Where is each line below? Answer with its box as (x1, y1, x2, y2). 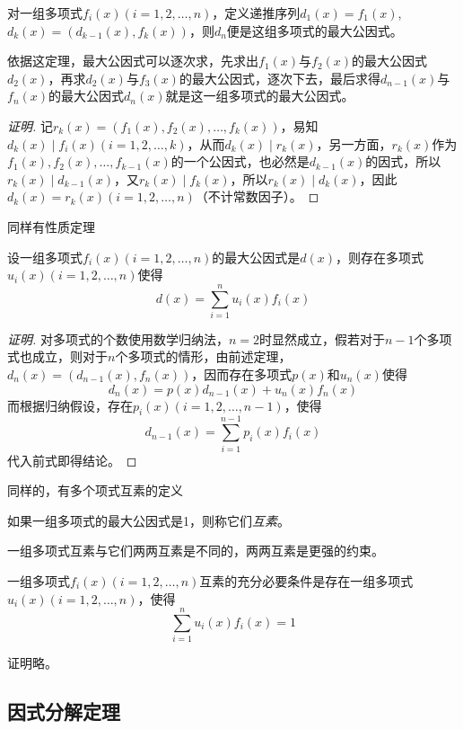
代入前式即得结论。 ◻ (7, 450, 137, 469)
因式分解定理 (7, 698, 120, 725)
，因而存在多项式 (191, 365, 293, 384)
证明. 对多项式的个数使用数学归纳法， (7, 329, 229, 348)
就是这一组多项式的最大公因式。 (165, 86, 354, 105)
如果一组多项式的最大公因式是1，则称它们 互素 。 (7, 511, 290, 529)
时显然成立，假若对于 (259, 329, 386, 348)
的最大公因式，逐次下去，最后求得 (179, 68, 380, 87)
